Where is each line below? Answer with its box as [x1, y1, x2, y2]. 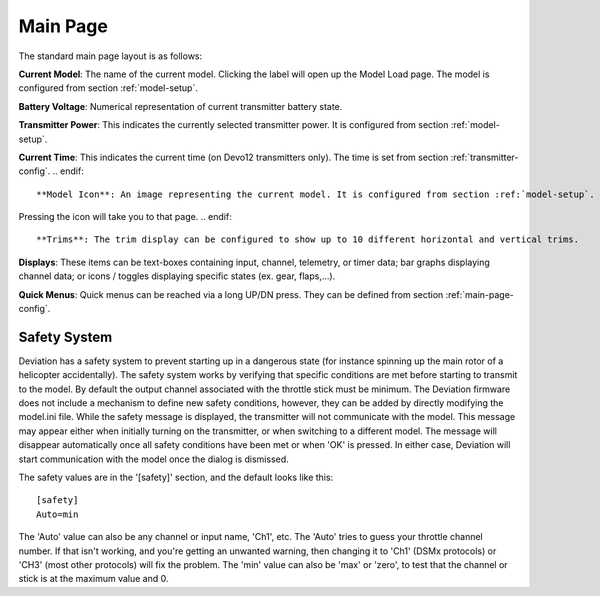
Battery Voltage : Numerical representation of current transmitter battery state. [18, 100, 343, 112]
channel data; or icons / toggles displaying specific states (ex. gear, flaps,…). [18, 270, 336, 282]
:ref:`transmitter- [450, 151, 519, 163]
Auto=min [36, 508, 79, 520]
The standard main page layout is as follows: [18, 50, 203, 62]
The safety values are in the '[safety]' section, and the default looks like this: [18, 471, 334, 484]
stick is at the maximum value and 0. [18, 573, 169, 585]
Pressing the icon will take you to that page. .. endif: [18, 211, 232, 223]
